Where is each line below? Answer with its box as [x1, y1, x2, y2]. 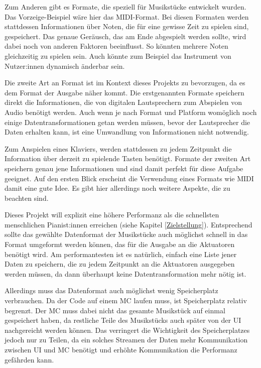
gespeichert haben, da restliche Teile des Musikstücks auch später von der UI [5, 315, 241, 325]
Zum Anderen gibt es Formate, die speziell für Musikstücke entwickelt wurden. [5, 2, 246, 12]
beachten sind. [5, 192, 49, 203]
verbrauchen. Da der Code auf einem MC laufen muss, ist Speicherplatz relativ [5, 295, 247, 306]
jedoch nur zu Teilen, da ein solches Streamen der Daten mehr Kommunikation [5, 334, 248, 345]
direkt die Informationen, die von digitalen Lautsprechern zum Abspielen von [5, 97, 242, 107]
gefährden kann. [5, 354, 54, 364]
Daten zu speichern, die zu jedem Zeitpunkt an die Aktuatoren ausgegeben [5, 259, 235, 269]
